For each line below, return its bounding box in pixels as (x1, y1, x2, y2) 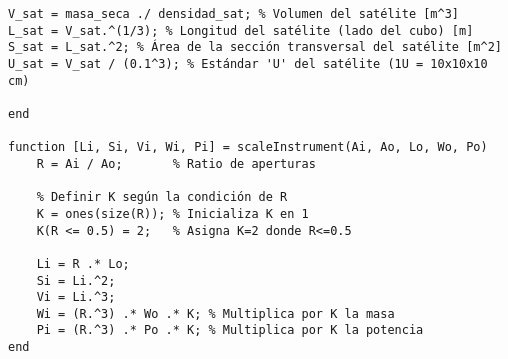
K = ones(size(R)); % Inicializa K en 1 (36, 206, 309, 221)
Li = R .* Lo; (36, 256, 130, 271)
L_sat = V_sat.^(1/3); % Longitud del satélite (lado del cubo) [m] (8, 23, 474, 38)
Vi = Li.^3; (36, 290, 116, 305)
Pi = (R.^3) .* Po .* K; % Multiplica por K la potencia (36, 323, 424, 338)
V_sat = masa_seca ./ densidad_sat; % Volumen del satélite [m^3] (8, 7, 460, 21)
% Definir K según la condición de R (36, 190, 288, 205)
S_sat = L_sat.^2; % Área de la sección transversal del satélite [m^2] (8, 40, 502, 55)
